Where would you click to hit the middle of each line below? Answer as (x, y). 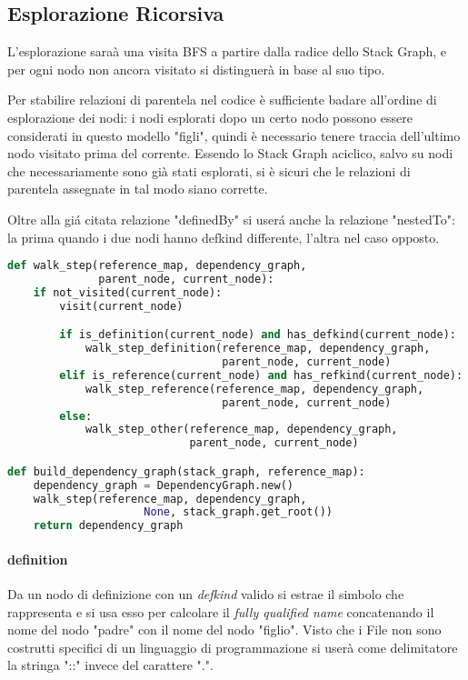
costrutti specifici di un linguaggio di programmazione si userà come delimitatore (233, 647)
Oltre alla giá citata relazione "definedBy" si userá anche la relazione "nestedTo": (231, 219)
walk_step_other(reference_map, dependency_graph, (241, 430)
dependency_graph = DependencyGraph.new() (164, 485)
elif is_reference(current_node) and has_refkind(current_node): (261, 375)
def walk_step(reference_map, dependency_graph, (157, 266)
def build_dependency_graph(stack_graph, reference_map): (186, 471)
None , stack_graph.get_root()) (238, 512)
